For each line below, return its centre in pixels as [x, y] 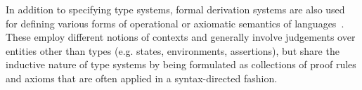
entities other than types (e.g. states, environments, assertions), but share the [173, 50]
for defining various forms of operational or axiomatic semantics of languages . [175, 23]
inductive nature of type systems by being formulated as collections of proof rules [181, 64]
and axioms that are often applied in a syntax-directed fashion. [142, 78]
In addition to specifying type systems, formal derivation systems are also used [175, 9]
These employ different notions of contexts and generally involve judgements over [181, 37]
